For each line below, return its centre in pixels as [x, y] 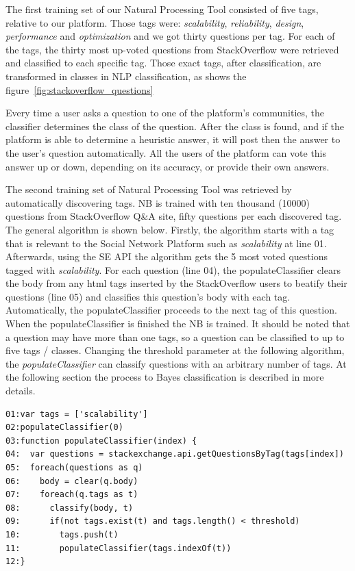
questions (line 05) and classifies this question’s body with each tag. [148, 296]
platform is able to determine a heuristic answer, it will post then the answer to [173, 139]
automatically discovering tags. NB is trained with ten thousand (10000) [158, 202]
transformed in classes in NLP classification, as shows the [126, 76]
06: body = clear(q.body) [72, 481]
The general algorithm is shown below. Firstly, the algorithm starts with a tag [170, 229]
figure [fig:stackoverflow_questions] [79, 89]
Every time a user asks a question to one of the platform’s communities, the [165, 113]
